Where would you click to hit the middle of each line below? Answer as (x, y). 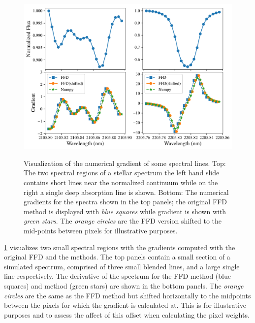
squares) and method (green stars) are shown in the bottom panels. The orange (124, 285)
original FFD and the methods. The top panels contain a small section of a (117, 257)
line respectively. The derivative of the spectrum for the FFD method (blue (117, 276)
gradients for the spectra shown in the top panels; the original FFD (125, 202)
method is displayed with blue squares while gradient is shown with (125, 211)
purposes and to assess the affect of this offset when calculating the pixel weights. (127, 314)
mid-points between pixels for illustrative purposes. (101, 230)
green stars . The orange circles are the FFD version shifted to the (123, 221)
